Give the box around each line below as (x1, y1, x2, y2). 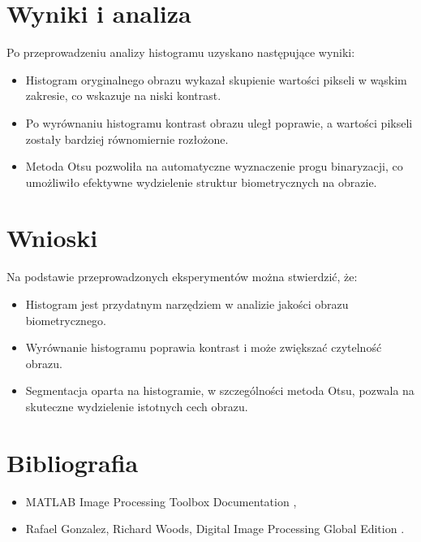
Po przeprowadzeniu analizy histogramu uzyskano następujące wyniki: (6, 44, 355, 61)
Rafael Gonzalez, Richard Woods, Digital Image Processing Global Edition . (25, 520, 405, 537)
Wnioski (6, 221, 98, 254)
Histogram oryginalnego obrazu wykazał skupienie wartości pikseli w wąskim (25, 71, 407, 88)
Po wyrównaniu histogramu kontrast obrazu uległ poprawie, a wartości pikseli (25, 114, 413, 131)
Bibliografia (6, 445, 139, 479)
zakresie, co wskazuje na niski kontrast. (25, 87, 221, 104)
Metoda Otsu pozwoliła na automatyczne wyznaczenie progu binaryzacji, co (25, 158, 403, 175)
